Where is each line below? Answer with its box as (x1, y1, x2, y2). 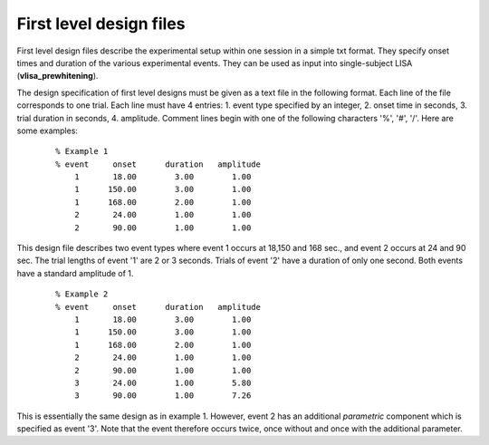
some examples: (16, 125, 79, 136)
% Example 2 (55, 289, 109, 299)
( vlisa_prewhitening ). (16, 71, 99, 82)
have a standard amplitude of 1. (16, 267, 134, 278)
